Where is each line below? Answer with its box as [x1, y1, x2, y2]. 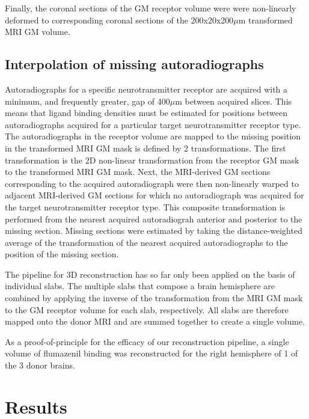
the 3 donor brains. [5, 359, 75, 372]
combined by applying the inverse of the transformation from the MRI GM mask [5, 292, 303, 304]
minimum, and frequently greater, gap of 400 [5, 94, 170, 107]
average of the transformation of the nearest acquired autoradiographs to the [5, 236, 288, 248]
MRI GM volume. [5, 25, 70, 38]
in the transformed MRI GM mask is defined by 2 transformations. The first [5, 141, 286, 154]
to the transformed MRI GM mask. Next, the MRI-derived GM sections [5, 165, 271, 178]
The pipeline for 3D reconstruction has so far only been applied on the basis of [5, 268, 295, 280]
